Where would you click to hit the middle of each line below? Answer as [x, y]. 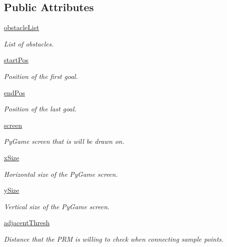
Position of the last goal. [40, 109]
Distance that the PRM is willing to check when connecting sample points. [114, 239]
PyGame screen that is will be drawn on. [64, 141]
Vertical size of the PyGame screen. [57, 206]
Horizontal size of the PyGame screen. [61, 174]
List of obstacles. [29, 43]
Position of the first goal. [41, 76]
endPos [15, 92]
